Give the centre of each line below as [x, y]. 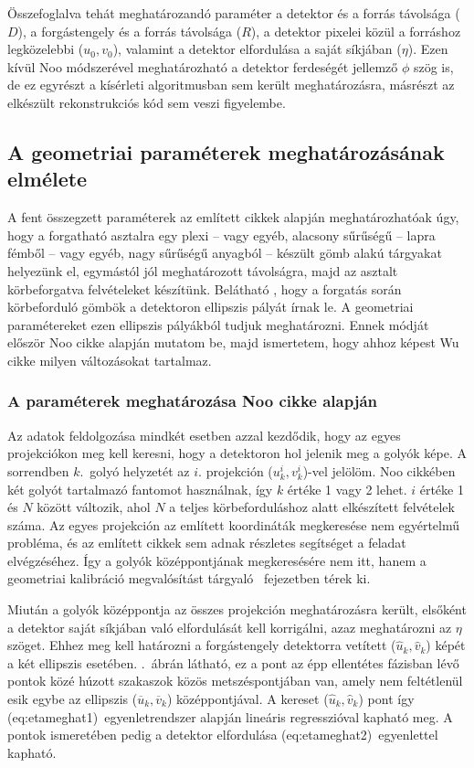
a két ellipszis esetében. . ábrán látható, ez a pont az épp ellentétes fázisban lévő [233, 662]
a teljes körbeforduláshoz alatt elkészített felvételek [312, 507]
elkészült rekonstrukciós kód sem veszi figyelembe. [147, 102]
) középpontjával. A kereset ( [248, 699]
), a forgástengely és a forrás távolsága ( [130, 31]
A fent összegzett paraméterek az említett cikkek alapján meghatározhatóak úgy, [233, 217]
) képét [446, 645]
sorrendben [38, 470]
